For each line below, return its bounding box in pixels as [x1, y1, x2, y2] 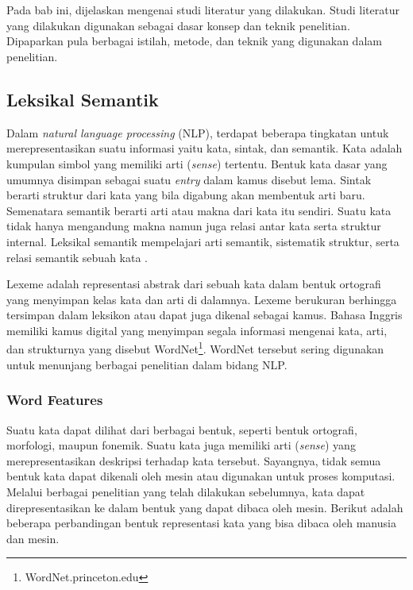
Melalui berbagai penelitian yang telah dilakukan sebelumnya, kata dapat [6, 483, 365, 499]
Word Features [6, 390, 103, 410]
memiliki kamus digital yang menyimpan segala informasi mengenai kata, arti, [6, 322, 388, 338]
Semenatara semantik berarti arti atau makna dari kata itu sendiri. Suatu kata [6, 202, 392, 218]
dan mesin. [6, 530, 60, 546]
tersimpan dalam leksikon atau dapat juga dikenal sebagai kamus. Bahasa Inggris [6, 307, 403, 323]
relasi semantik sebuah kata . [6, 249, 148, 265]
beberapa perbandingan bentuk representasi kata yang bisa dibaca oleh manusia [6, 515, 396, 531]
